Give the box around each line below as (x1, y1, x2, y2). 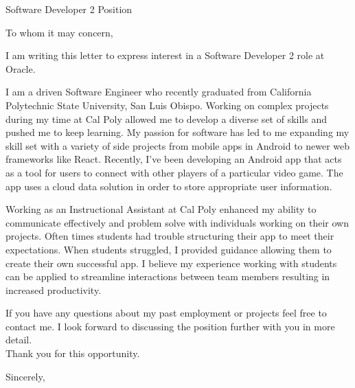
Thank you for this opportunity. (5, 346, 140, 361)
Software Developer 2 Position (5, 2, 133, 16)
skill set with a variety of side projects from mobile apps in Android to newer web (5, 138, 350, 152)
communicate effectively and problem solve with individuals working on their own (5, 215, 349, 229)
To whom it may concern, (5, 25, 113, 39)
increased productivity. (5, 282, 102, 297)
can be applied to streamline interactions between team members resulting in (5, 269, 330, 284)
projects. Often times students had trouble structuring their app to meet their (5, 229, 334, 243)
